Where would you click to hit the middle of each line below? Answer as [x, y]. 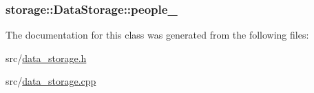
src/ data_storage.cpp [51, 81]
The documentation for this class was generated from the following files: [157, 35]
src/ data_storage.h [46, 58]
